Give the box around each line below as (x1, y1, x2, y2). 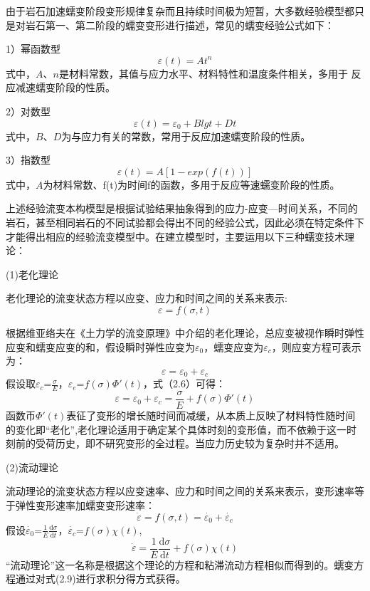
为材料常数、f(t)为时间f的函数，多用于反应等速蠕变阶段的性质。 (43, 177, 340, 192)
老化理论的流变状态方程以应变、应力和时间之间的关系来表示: (6, 291, 287, 305)
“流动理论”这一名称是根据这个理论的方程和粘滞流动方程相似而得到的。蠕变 (6, 557, 354, 572)
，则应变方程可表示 (271, 339, 361, 354)
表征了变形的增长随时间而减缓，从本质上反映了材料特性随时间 (66, 408, 356, 423)
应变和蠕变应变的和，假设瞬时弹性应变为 (6, 339, 195, 354)
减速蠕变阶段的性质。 (15, 80, 115, 95)
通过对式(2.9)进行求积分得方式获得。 (15, 571, 186, 586)
